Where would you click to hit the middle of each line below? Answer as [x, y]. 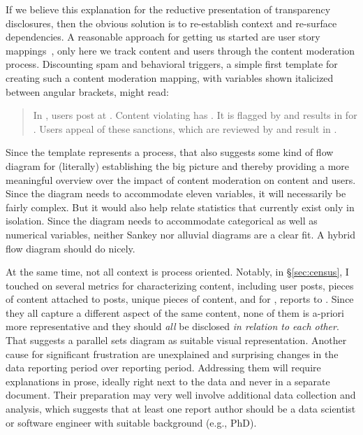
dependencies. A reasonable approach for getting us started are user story [163, 37]
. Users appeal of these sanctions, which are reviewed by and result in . [185, 128]
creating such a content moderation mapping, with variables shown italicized [170, 77]
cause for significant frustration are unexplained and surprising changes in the [172, 354]
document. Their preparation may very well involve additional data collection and [181, 395]
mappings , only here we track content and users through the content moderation [180, 50]
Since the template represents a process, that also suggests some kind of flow [170, 152]
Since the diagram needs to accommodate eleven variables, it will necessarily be [176, 193]
